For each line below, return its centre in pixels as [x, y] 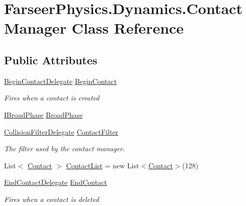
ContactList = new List [103, 165]
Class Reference [128, 28]
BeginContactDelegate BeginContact [61, 81]
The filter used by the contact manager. [65, 148]
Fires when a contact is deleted [52, 199]
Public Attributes [51, 60]
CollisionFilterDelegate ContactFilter [61, 131]
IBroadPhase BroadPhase [44, 114]
